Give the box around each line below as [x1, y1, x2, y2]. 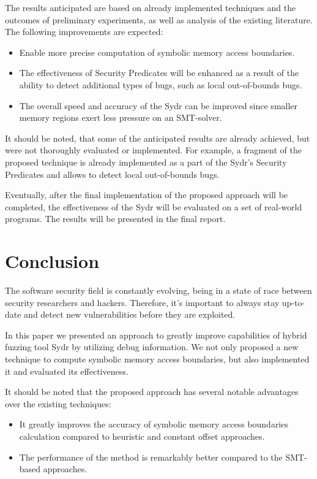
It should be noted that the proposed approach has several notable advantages [5, 385, 299, 398]
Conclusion [5, 248, 100, 274]
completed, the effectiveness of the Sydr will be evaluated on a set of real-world [5, 200, 302, 213]
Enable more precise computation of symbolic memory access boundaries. [19, 45, 295, 58]
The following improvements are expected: [5, 25, 163, 38]
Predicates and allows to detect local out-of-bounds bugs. [5, 167, 220, 180]
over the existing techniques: [5, 397, 111, 410]
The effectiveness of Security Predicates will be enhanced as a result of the [19, 66, 299, 79]
